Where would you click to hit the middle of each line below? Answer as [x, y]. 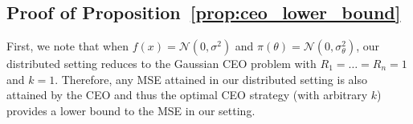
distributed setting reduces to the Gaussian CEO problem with [162, 63]
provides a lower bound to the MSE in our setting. [131, 110]
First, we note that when [67, 46]
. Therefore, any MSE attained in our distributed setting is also [211, 79]
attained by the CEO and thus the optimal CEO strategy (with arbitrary [187, 95]
